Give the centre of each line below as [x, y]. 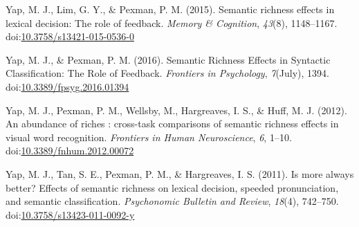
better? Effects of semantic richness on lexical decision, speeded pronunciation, [172, 187]
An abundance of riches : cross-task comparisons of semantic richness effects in [172, 124]
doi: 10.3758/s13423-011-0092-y [70, 214]
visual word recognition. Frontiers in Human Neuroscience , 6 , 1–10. [149, 137]
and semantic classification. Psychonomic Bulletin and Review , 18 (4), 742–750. [172, 201]
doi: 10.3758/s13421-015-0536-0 [70, 36]
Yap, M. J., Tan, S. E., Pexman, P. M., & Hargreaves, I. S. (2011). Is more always [180, 173]
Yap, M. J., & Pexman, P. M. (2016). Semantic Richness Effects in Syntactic [168, 59]
